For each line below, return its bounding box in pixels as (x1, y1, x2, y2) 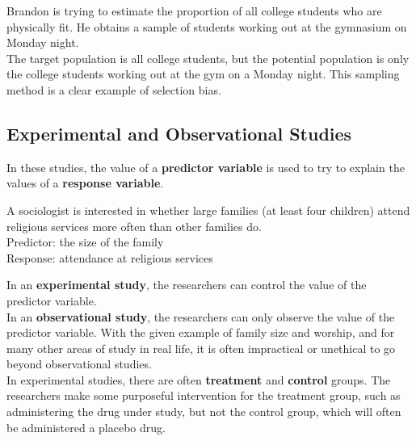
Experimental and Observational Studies (6, 120, 352, 145)
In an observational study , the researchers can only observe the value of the (6, 308, 395, 325)
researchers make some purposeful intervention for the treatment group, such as (6, 387, 401, 404)
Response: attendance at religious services (6, 249, 213, 266)
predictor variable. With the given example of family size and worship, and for (6, 324, 395, 341)
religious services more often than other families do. (6, 217, 262, 234)
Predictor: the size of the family (6, 233, 164, 250)
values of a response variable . (6, 174, 164, 191)
